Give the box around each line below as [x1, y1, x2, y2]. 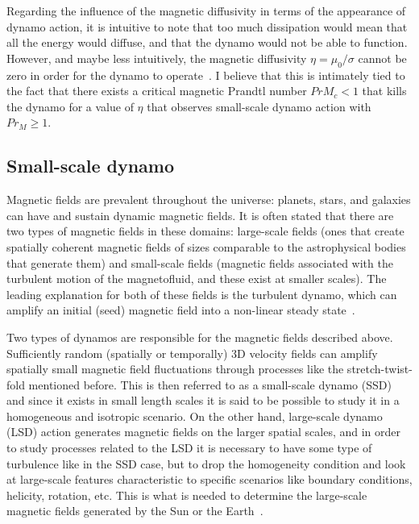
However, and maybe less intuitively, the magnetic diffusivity [6, 49, 307, 66]
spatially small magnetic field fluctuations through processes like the [6, 360, 344, 377]
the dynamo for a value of [6, 98, 134, 114]
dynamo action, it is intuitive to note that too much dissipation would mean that [6, 18, 408, 35]
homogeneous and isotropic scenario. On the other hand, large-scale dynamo [6, 407, 383, 424]
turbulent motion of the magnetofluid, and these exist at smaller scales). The [6, 270, 387, 287]
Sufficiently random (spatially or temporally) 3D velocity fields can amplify [6, 344, 378, 361]
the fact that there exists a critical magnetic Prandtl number [6, 82, 307, 99]
